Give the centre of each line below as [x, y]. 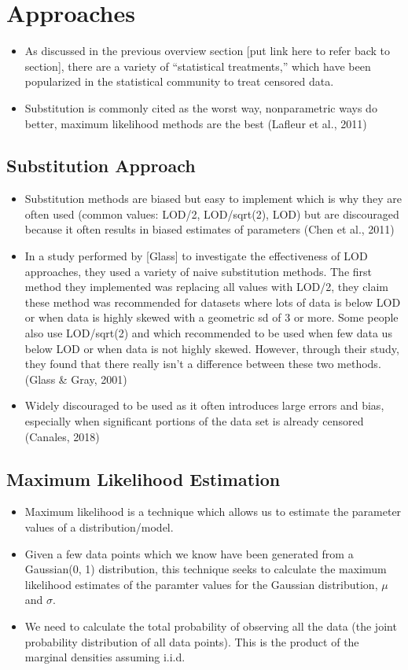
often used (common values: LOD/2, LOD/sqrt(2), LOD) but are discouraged [212, 214]
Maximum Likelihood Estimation [143, 479]
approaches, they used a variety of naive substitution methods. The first [198, 271]
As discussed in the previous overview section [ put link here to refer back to [207, 51]
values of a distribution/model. [99, 527]
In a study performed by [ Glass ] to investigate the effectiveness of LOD [196, 256]
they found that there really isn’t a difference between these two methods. [203, 364]
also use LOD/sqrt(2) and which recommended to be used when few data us [208, 333]
